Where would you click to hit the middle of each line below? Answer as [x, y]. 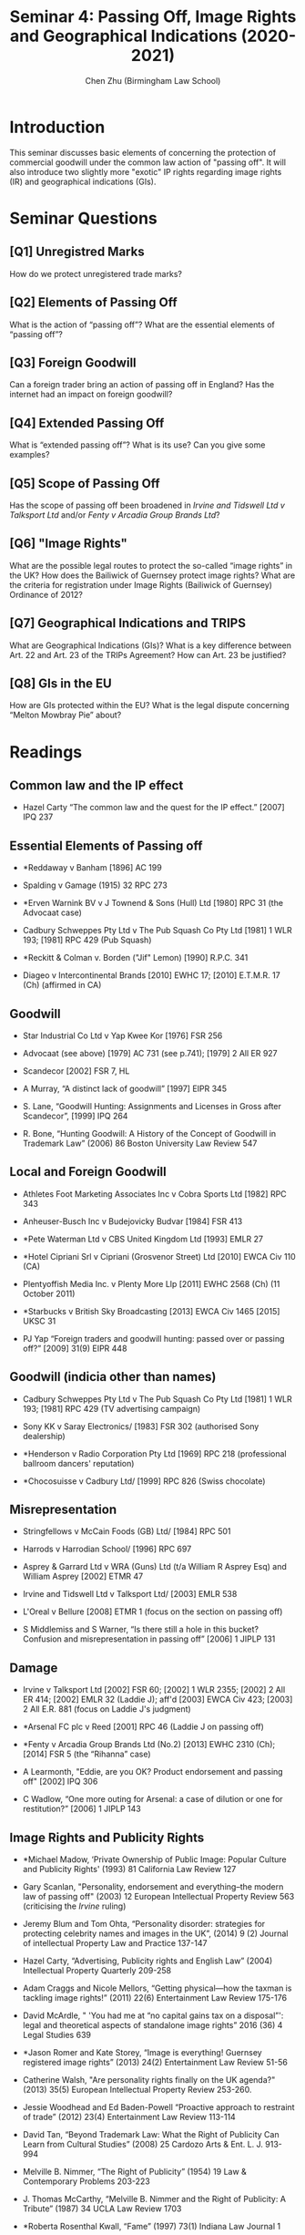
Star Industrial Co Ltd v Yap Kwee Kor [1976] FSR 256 [122, 1035]
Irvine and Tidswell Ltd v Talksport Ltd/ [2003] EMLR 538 [130, 1594]
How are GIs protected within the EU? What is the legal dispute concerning [149, 706]
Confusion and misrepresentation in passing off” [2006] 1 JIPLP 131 [149, 1639]
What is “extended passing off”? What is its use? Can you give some [137, 445]
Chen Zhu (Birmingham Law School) [153, 80]
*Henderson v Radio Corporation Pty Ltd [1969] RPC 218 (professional [154, 1453]
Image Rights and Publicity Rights [107, 1837]
